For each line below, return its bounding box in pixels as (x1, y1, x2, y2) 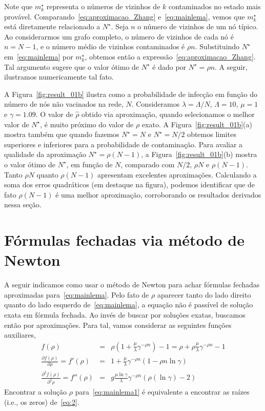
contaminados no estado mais (168, 1, 261, 11)
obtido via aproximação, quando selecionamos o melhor (81, 108, 255, 119)
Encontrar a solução (4, 386, 67, 397)
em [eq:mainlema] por (4, 51, 73, 62)
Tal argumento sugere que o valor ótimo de (4, 61, 139, 72)
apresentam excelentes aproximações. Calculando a (97, 169, 257, 180)
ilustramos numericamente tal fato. (4, 71, 114, 82)
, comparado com (120, 159, 175, 169)
